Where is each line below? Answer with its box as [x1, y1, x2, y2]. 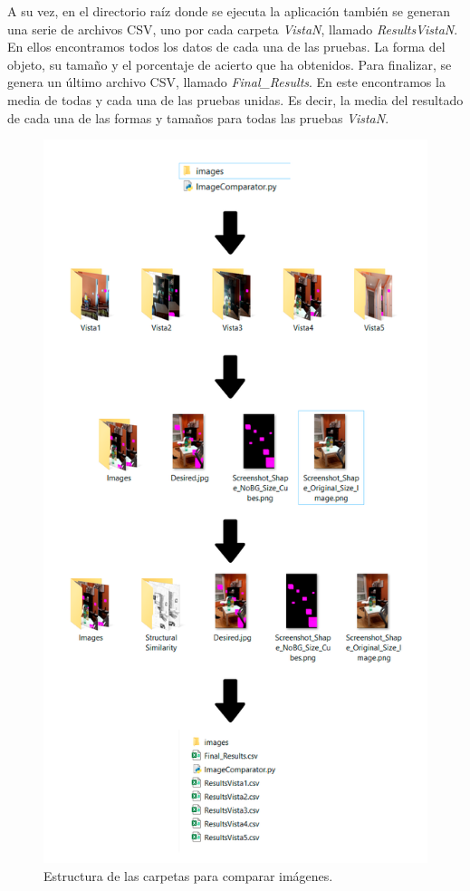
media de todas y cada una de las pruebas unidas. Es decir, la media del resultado [7, 90, 464, 109]
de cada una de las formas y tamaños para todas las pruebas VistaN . [7, 108, 389, 127]
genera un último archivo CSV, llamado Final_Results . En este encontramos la [7, 73, 446, 92]
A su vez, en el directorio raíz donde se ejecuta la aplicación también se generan [7, 2, 451, 20]
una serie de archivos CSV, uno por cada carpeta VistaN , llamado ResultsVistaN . [7, 19, 458, 38]
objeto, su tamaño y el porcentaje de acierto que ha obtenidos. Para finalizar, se [7, 54, 452, 73]
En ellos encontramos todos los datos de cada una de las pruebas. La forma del [7, 37, 446, 56]
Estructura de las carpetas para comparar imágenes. [43, 866, 333, 885]
